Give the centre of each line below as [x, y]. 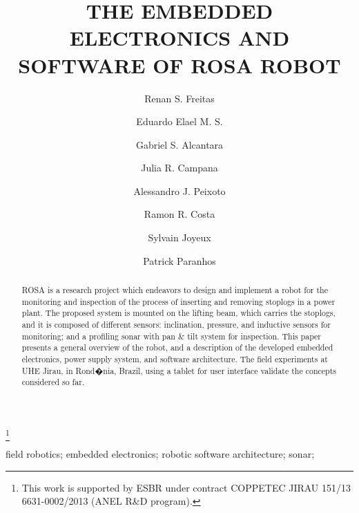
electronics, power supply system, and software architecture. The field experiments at [175, 358]
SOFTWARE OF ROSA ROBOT [179, 65]
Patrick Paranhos [179, 260]
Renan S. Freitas [179, 98]
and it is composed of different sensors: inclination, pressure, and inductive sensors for [176, 325]
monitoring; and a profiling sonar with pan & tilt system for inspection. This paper [172, 336]
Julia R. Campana [179, 168]
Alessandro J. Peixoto [179, 190]
